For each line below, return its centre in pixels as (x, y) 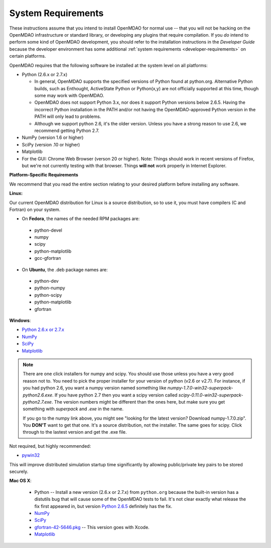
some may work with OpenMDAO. (69, 96)
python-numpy (50, 288)
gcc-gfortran (48, 258)
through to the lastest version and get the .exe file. (75, 432)
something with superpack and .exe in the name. (73, 409)
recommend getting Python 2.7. (67, 131)
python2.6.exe (38, 395)
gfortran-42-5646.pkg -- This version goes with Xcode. (92, 527)
